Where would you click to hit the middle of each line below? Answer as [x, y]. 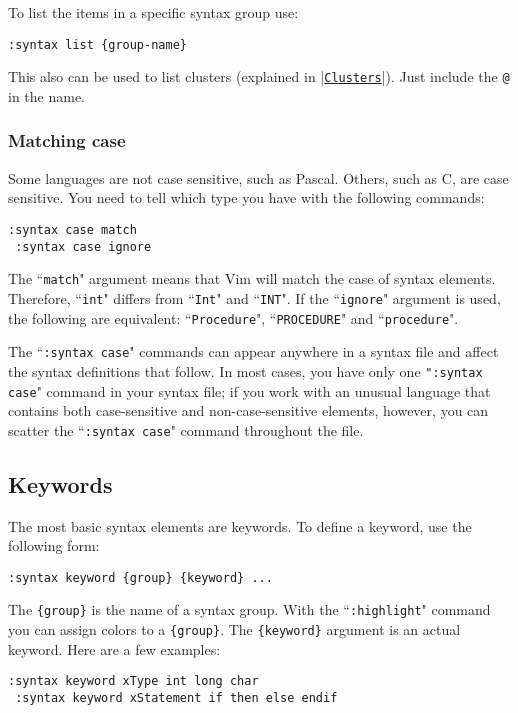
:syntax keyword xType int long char [133, 681]
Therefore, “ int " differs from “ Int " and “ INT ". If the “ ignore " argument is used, [254, 297]
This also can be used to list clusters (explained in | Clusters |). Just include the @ [259, 76]
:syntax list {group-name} [97, 44]
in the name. [46, 95]
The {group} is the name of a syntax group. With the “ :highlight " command [249, 609]
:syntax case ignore [83, 246]
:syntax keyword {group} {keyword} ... [140, 577]
